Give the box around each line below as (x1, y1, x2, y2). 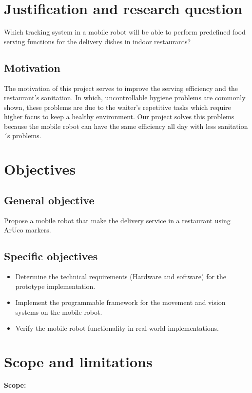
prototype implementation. (15, 281, 96, 291)
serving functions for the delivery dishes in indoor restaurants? (4, 36, 191, 46)
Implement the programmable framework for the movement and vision (15, 297, 226, 307)
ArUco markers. (4, 225, 51, 235)
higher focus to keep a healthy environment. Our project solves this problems (4, 111, 234, 122)
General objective (4, 192, 95, 207)
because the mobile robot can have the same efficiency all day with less (4, 121, 216, 131)
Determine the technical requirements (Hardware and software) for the (15, 271, 227, 282)
